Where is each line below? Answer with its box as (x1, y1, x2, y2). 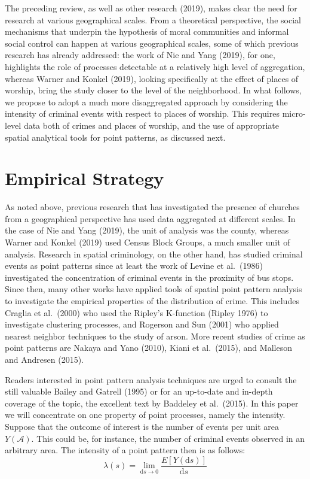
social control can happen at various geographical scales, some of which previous (5, 37, 299, 49)
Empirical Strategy (5, 166, 164, 190)
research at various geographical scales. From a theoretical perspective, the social (5, 13, 301, 26)
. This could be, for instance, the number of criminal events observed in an (31, 432, 305, 444)
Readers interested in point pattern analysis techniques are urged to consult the (5, 373, 297, 386)
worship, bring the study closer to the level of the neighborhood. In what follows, (5, 84, 302, 96)
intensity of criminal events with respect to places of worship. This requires (5, 107, 280, 120)
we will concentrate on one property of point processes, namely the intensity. (5, 408, 286, 421)
